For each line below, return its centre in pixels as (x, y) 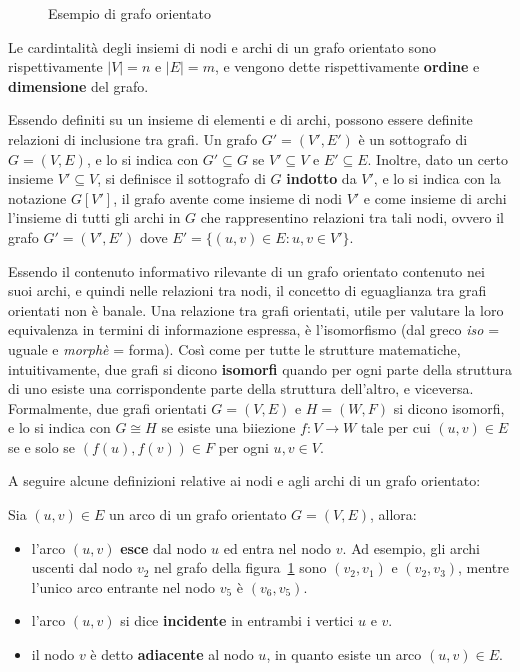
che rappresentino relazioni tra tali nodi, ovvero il (352, 217)
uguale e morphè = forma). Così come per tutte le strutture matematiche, (234, 348)
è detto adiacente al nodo (172, 654)
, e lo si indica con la (437, 178)
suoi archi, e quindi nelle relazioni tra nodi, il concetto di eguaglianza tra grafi (247, 290)
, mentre (484, 567)
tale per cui (395, 427)
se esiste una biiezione (228, 427)
